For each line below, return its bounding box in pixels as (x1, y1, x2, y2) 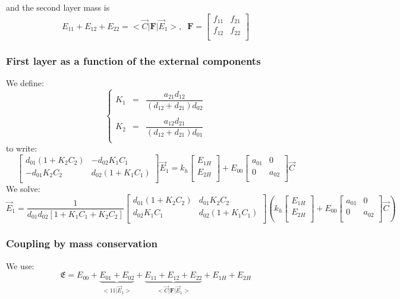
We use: (6, 259, 34, 272)
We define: (6, 76, 44, 89)
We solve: (6, 182, 40, 194)
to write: (6, 142, 37, 155)
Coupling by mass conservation (6, 236, 158, 251)
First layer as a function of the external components (6, 53, 261, 68)
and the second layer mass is (6, 1, 110, 13)
